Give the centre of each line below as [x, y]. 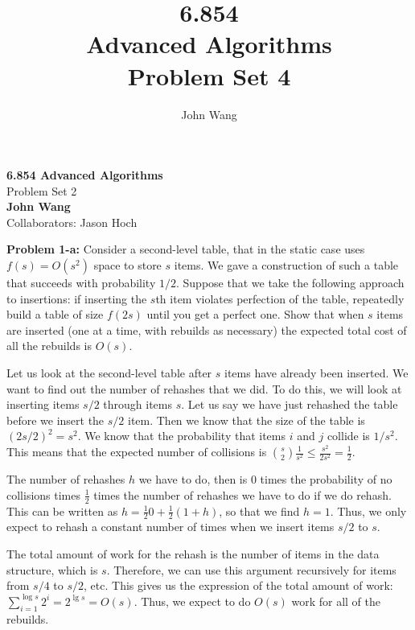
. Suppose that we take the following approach [290, 283]
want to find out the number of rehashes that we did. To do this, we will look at [204, 388]
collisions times [43, 494]
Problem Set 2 [42, 190]
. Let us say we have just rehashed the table [290, 404]
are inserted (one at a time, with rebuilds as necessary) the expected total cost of [207, 329]
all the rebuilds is [49, 346]
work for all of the [336, 601]
